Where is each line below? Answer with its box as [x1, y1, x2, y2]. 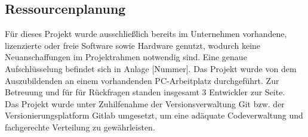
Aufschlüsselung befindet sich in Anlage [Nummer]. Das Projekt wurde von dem [5, 62, 297, 74]
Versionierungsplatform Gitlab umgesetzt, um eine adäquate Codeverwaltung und [5, 109, 303, 122]
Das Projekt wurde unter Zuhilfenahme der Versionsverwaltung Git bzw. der [5, 97, 285, 110]
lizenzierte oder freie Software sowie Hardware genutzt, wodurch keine [5, 39, 261, 51]
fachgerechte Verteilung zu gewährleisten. [5, 120, 155, 133]
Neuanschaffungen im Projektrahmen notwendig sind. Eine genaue [5, 51, 247, 63]
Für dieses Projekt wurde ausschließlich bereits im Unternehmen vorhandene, [5, 27, 287, 40]
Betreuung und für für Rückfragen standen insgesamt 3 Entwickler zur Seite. [5, 86, 285, 98]
